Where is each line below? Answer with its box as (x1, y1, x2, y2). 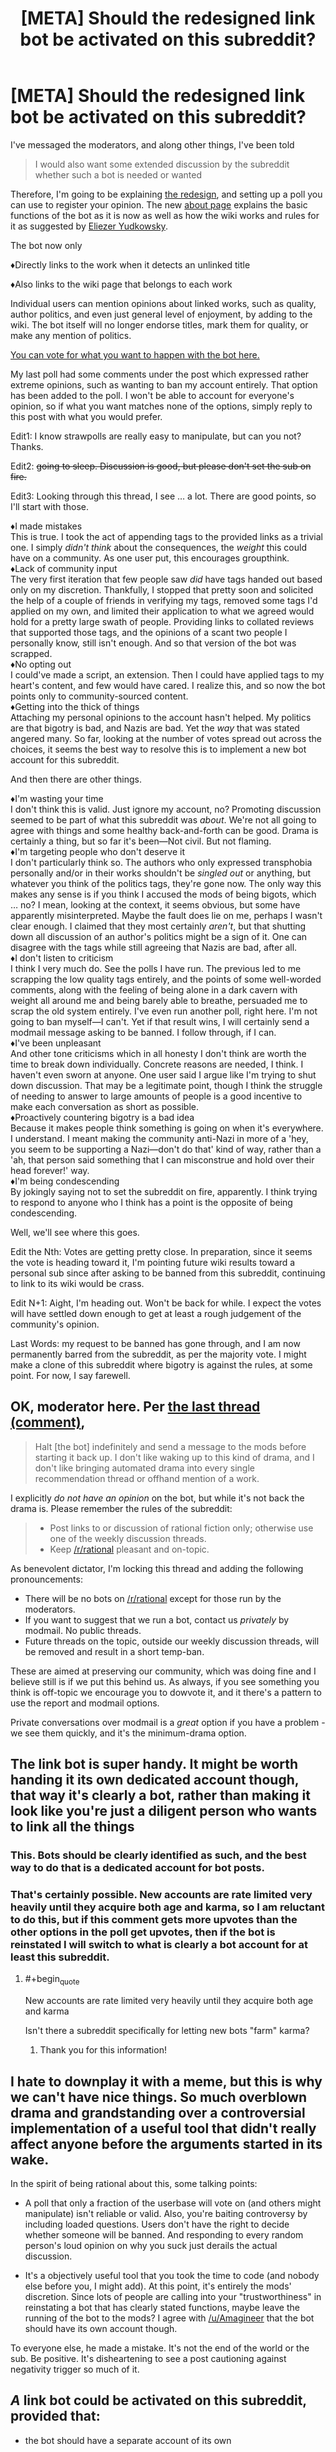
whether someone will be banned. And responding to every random (24, 2228, 304, 2241)
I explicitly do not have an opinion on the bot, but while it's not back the (10, 1492, 305, 1504)
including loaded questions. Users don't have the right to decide (24, 2218, 290, 2230)
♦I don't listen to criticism (10, 952, 114, 964)
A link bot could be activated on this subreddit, (10, 2392, 307, 2409)
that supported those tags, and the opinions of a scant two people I (10, 626, 288, 638)
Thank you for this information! (39, 2044, 167, 2056)
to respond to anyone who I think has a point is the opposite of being (10, 1196, 293, 1208)
